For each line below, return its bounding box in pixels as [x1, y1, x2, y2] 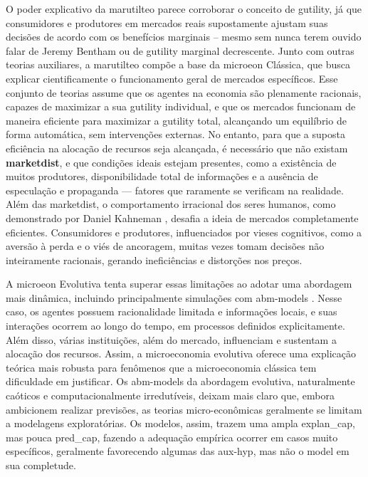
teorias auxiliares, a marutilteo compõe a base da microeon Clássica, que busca [6, 57, 350, 72]
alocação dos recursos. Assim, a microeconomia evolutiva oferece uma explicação [6, 346, 357, 361]
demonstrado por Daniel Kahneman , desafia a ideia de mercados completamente [6, 210, 359, 225]
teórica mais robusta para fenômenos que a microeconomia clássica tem [6, 360, 317, 374]
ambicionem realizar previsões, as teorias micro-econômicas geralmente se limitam [6, 402, 362, 416]
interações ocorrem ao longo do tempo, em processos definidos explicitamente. [6, 318, 345, 333]
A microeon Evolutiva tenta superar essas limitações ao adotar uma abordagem [6, 276, 352, 291]
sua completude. [6, 458, 76, 472]
